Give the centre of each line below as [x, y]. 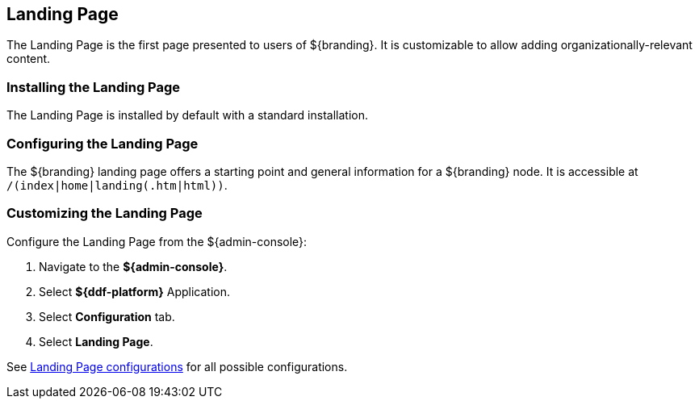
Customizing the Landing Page [105, 213]
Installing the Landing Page [94, 87]
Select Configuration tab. [107, 316]
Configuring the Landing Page [103, 143]
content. [29, 59]
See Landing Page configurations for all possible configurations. [177, 366]
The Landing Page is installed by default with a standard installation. [187, 115]
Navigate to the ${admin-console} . [133, 266]
